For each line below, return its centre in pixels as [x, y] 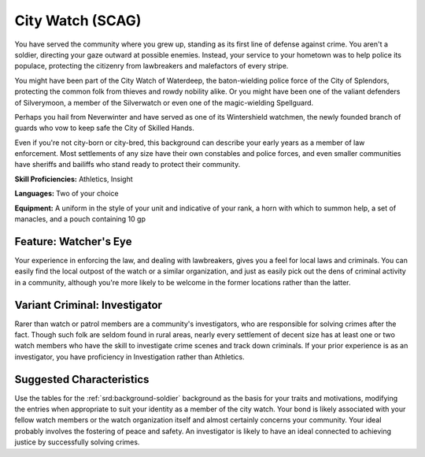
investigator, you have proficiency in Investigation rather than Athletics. [130, 357]
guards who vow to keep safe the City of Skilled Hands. [104, 128]
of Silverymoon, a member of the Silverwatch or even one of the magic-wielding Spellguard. [164, 102]
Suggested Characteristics [82, 379]
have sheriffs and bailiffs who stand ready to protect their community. [128, 165]
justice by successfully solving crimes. [77, 442]
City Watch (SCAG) [78, 20]
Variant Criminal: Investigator [89, 305]
